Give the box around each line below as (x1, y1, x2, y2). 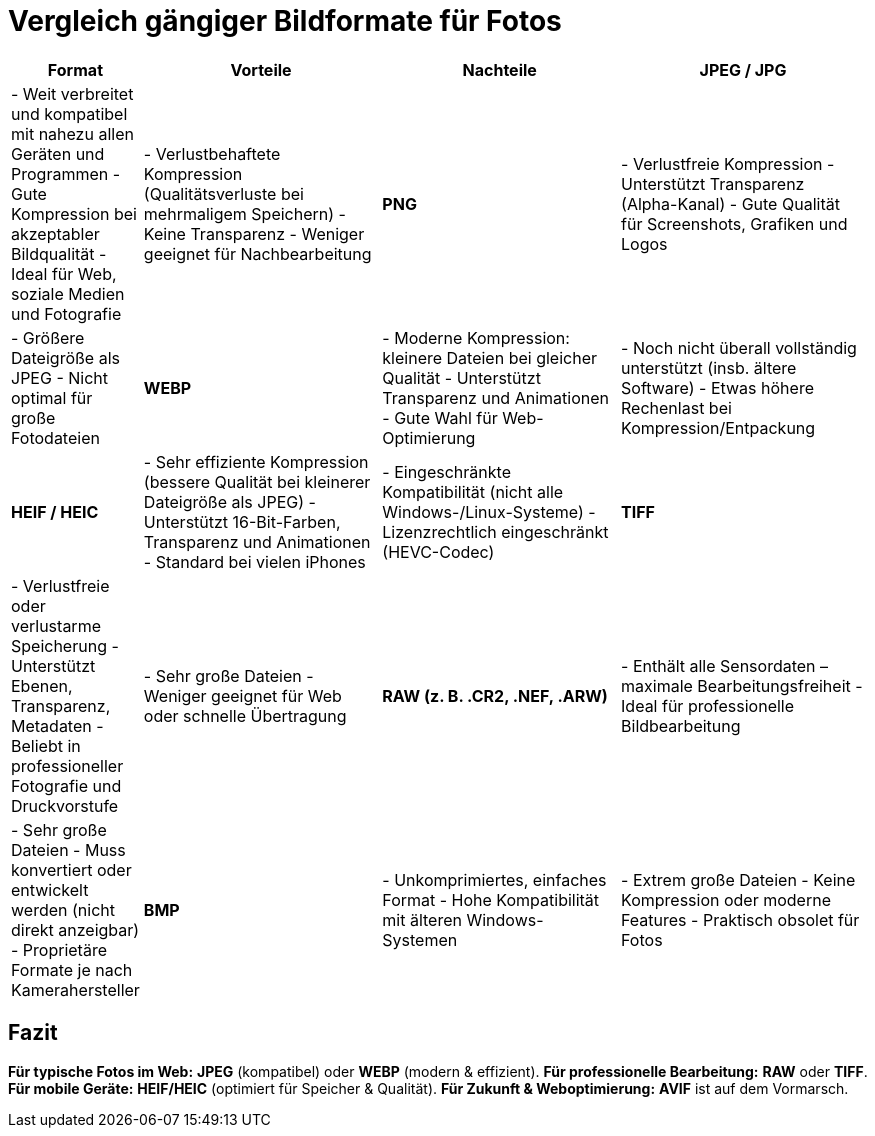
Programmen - (11, 163, 121, 184)
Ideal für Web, (11, 263, 117, 284)
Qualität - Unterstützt (382, 367, 541, 388)
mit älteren (382, 909, 462, 930)
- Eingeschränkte (382, 461, 511, 482)
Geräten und (11, 143, 105, 164)
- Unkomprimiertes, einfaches (382, 869, 607, 890)
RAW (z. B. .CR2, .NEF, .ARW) (382, 685, 608, 706)
